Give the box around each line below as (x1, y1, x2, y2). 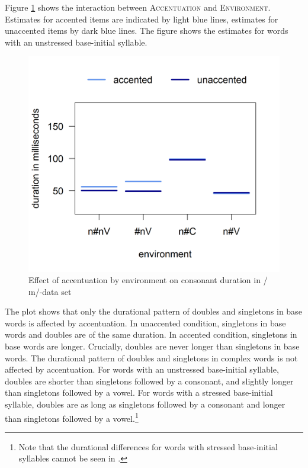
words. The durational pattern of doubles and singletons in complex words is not (5, 351, 298, 364)
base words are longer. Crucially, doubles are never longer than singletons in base (5, 340, 300, 352)
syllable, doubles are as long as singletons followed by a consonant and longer (5, 398, 285, 411)
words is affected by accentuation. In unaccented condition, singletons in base (5, 316, 286, 329)
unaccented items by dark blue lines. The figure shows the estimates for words (5, 24, 288, 37)
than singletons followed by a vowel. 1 (5, 410, 139, 424)
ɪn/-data (28, 285, 59, 297)
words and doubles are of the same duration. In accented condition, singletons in (5, 328, 297, 341)
